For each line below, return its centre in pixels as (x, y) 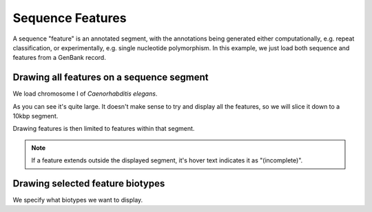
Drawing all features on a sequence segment (111, 77)
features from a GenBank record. (59, 58)
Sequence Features (70, 18)
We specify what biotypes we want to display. (78, 200)
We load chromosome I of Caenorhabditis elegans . (85, 94)
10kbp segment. (35, 116)
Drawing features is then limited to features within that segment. (104, 129)
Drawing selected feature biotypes (89, 183)
